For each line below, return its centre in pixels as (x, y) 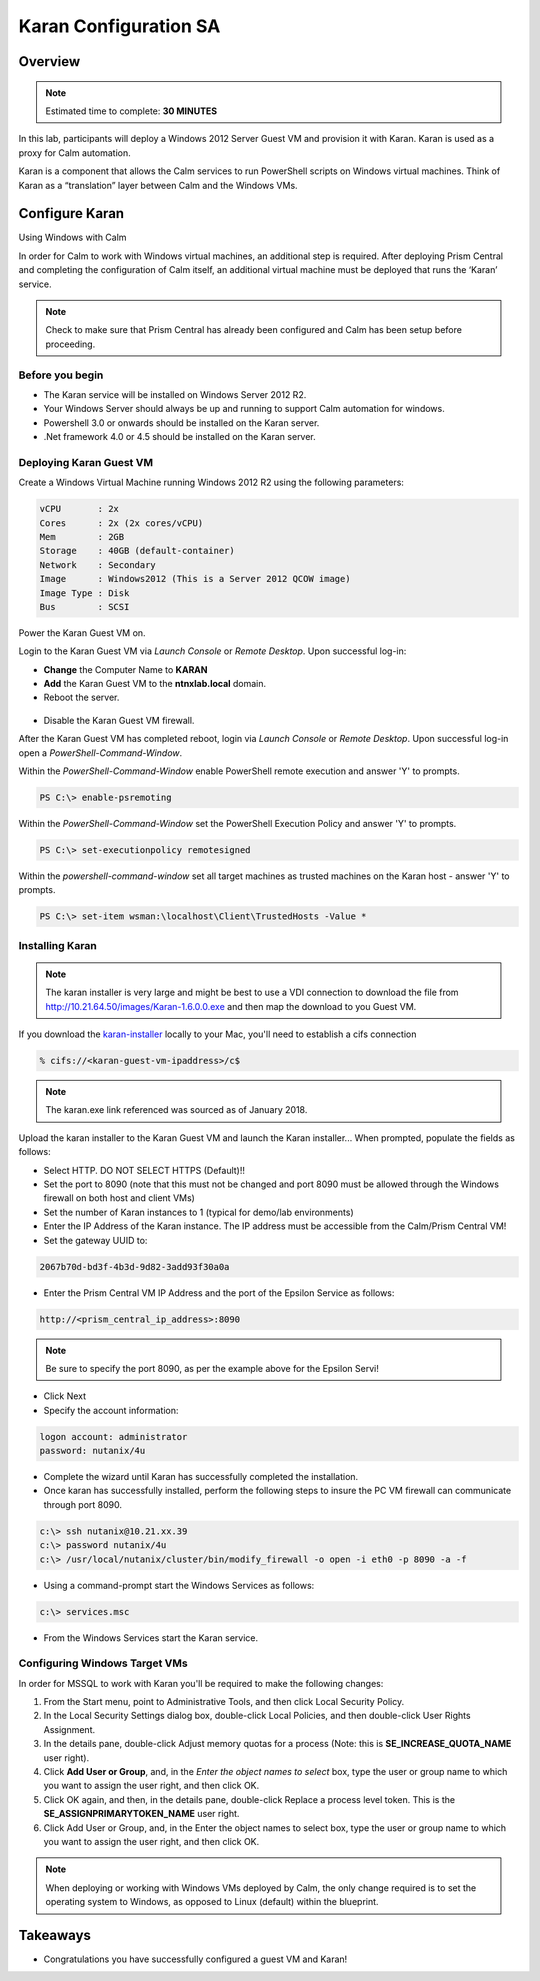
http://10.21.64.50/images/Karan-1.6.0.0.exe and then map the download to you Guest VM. (231, 1006)
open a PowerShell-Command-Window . (100, 752)
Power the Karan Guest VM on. (82, 632)
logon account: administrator (113, 1436)
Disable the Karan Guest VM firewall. (119, 720)
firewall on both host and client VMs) (119, 1198)
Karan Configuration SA (119, 26)
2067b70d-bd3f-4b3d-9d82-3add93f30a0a (134, 1266)
